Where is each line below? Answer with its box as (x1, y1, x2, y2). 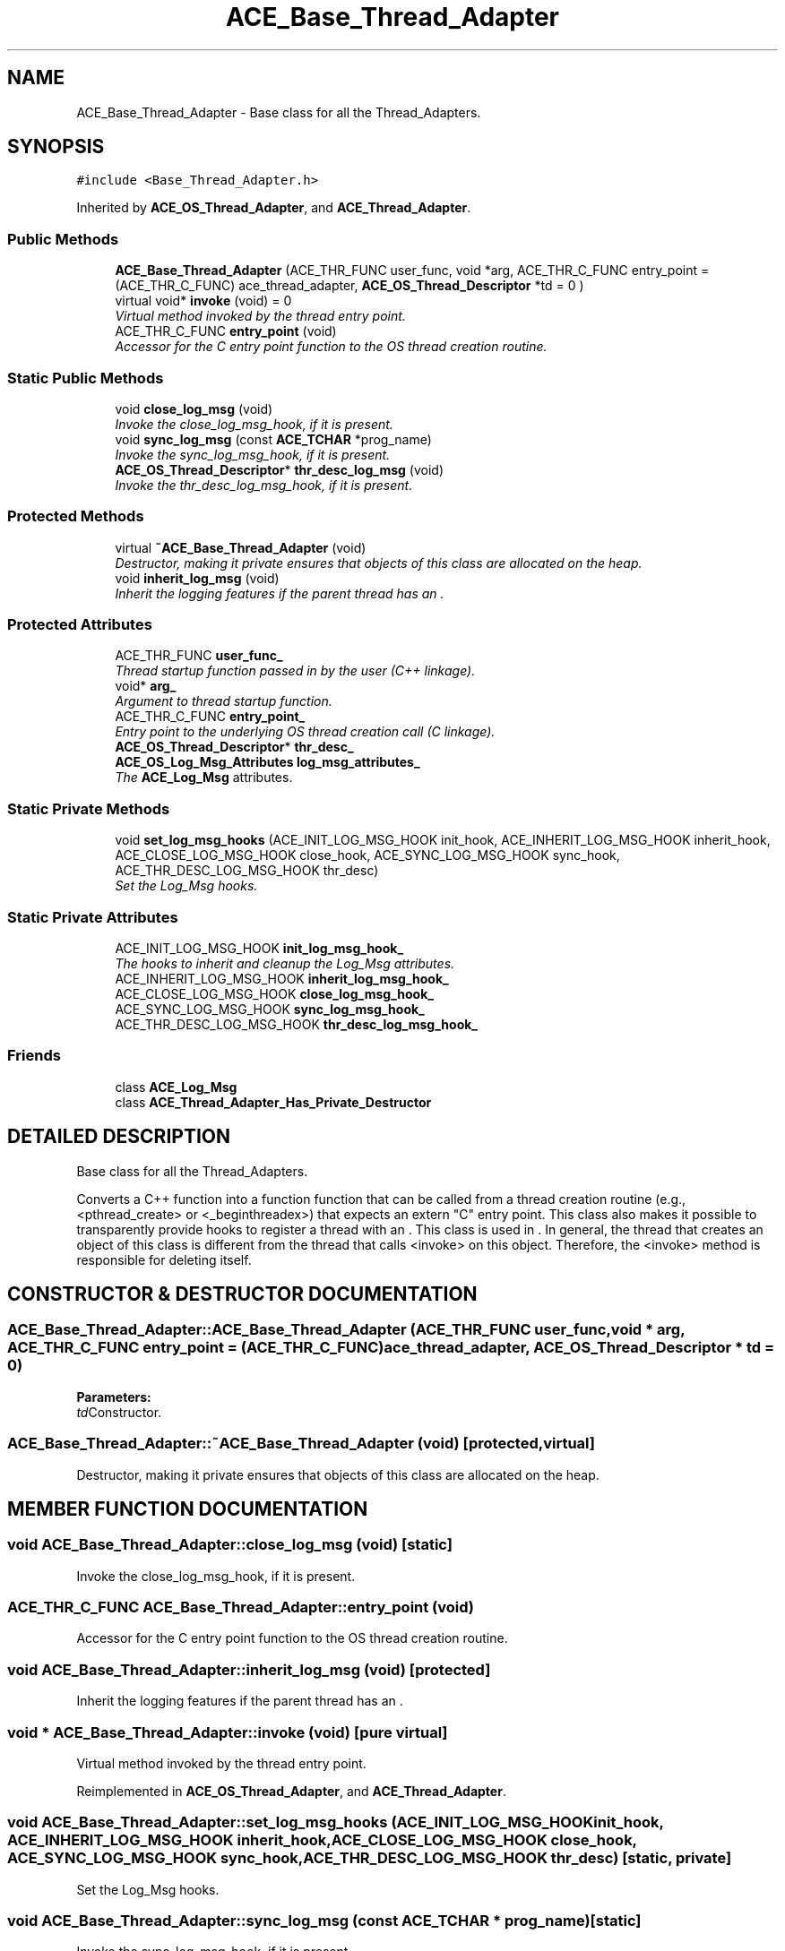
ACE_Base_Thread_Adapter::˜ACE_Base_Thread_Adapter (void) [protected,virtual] (7, 1434, 595, 1453)
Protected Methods (7, 507, 144, 526)
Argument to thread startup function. (115, 693, 332, 709)
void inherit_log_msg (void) (115, 570, 280, 586)
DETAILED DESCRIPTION (7, 1125, 231, 1148)
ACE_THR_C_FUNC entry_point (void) (115, 323, 337, 339)
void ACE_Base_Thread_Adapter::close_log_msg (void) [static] (7, 1535, 453, 1554)
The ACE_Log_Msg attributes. (115, 769, 293, 786)
